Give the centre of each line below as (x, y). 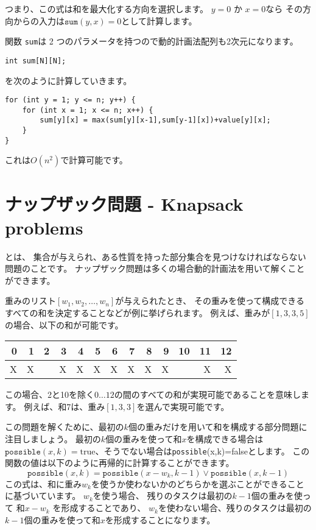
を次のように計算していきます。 (68, 80)
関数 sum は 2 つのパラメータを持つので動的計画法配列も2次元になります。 (152, 41)
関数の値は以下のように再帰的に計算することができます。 (120, 463)
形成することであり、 (104, 508)
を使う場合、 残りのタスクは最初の (163, 496)
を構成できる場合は (225, 439)
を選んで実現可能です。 (183, 406)
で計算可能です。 (94, 160)
